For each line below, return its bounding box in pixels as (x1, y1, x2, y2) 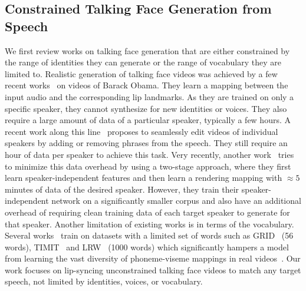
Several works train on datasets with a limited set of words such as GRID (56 (5, 229, 294, 242)
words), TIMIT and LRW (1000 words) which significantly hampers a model (5, 240, 289, 253)
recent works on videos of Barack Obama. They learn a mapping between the (5, 79, 288, 91)
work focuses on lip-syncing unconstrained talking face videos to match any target (5, 263, 301, 276)
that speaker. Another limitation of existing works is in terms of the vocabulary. (5, 217, 294, 230)
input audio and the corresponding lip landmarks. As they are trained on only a (5, 90, 294, 102)
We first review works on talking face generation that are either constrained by (5, 44, 290, 57)
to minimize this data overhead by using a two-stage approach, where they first (5, 160, 291, 172)
